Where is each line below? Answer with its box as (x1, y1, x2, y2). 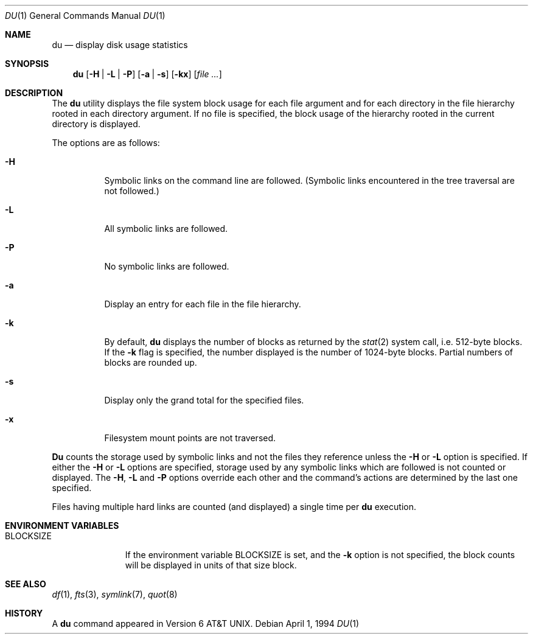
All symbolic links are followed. (104, 223, 228, 234)
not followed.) (104, 186, 159, 196)
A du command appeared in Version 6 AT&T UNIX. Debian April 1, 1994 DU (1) (52, 618, 360, 629)
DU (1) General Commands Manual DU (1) (5, 10, 165, 21)
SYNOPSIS (5, 58, 49, 69)
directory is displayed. (52, 119, 141, 129)
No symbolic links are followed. (104, 261, 229, 271)
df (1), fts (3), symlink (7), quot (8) (52, 589, 178, 599)
